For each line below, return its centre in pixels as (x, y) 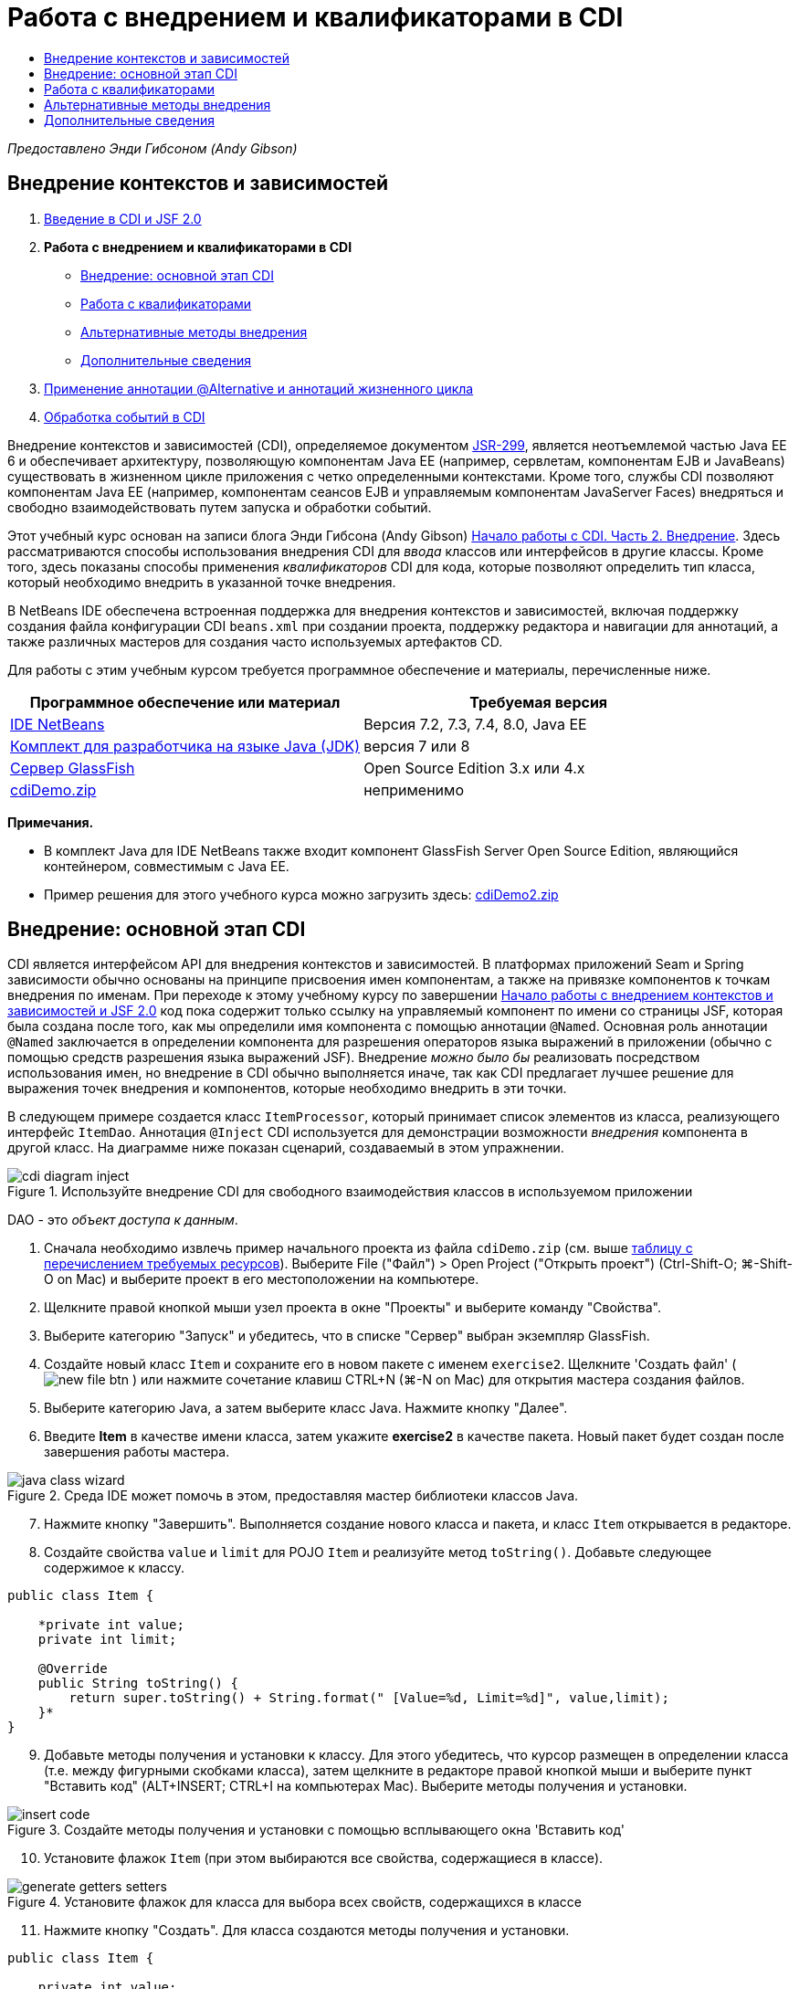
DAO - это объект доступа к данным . (123, 1220)
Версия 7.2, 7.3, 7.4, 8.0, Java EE (475, 724)
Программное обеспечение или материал (185, 702)
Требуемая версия (539, 702)
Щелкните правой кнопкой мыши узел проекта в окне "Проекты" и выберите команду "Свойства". (353, 1308)
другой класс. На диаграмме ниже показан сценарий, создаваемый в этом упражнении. (286, 1148)
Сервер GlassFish (73, 768)
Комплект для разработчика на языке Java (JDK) (185, 746)
